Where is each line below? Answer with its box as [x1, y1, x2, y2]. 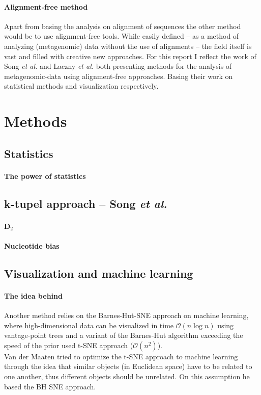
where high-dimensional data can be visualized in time [4, 320, 174, 330]
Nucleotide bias [4, 240, 60, 251]
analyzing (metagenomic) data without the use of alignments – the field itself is [4, 40, 252, 51]
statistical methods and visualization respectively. [4, 81, 159, 91]
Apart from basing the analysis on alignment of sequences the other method [4, 20, 241, 31]
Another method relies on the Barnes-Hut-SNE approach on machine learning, [4, 310, 249, 321]
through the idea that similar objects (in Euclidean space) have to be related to [4, 361, 252, 372]
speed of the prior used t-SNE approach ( [4, 339, 133, 350]
